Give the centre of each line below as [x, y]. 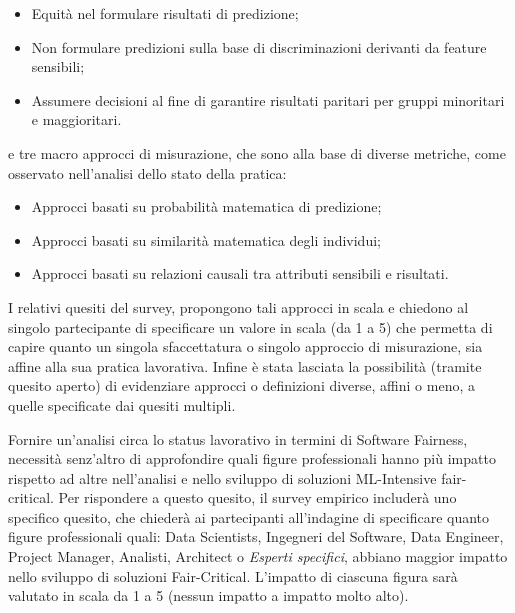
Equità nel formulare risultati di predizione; [165, 13]
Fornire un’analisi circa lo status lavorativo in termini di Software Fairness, [238, 438]
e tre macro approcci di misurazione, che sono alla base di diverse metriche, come [257, 152]
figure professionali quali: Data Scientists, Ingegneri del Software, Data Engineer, [256, 536]
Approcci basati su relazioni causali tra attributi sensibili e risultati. [240, 273]
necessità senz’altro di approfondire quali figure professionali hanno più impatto [252, 458]
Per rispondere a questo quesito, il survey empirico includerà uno [257, 497]
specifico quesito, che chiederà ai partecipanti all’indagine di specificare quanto [249, 516]
